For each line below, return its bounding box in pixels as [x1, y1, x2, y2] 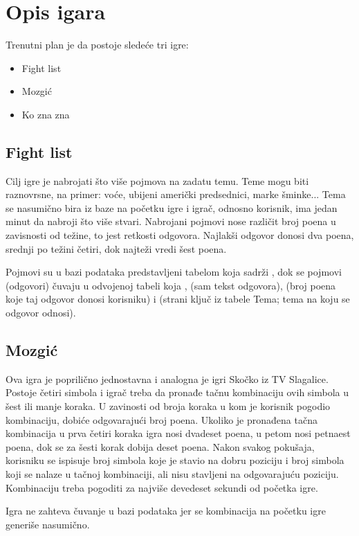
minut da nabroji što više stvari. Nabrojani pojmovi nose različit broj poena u [6, 214, 336, 229]
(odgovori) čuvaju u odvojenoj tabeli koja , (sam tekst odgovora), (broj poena [6, 278, 336, 292]
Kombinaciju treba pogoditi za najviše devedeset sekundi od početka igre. [6, 480, 318, 494]
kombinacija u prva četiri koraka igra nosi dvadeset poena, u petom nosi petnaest [6, 426, 351, 440]
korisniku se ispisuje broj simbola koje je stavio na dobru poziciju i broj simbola [6, 453, 344, 467]
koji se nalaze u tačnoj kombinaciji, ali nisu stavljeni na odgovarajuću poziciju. [6, 467, 339, 481]
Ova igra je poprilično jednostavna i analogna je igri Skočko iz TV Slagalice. [6, 371, 329, 386]
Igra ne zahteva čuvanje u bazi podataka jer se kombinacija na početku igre [6, 503, 326, 518]
